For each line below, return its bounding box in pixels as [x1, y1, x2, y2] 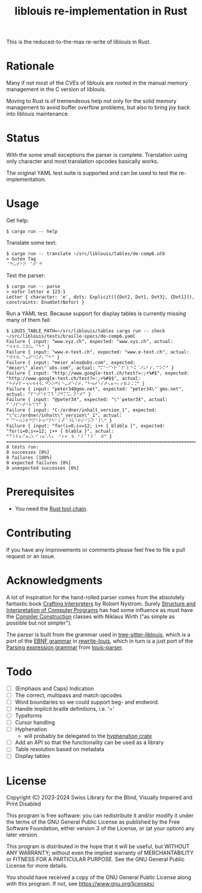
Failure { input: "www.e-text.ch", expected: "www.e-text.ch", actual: [6, 349, 189, 355]
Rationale [6, 59, 55, 73]
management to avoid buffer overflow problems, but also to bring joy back [6, 104, 191, 111]
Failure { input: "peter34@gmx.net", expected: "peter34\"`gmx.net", [6, 386, 185, 392]
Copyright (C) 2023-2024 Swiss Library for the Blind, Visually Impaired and [6, 794, 193, 801]
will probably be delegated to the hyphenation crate [23, 733, 152, 740]
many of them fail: [6, 317, 51, 323]
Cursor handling [14, 719, 55, 726]
